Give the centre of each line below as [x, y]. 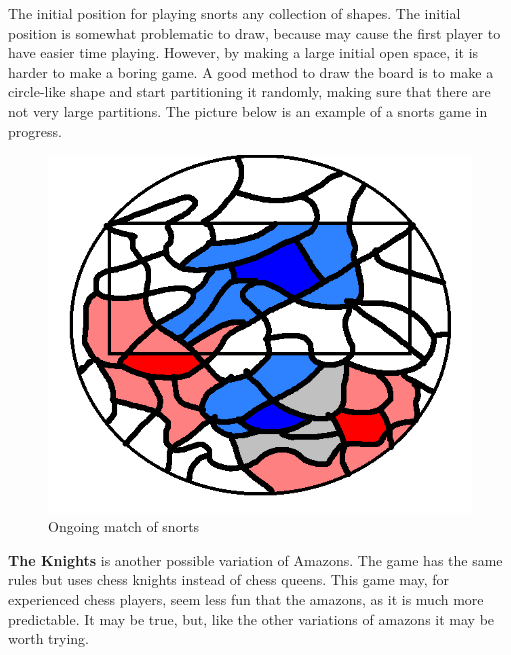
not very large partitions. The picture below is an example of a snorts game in [248, 110]
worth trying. [48, 638]
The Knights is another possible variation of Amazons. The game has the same [255, 559]
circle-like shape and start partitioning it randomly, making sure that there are [249, 91]
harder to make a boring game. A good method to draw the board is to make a [251, 71]
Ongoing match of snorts [124, 526]
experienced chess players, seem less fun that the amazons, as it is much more [246, 599]
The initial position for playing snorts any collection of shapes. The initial [234, 13]
